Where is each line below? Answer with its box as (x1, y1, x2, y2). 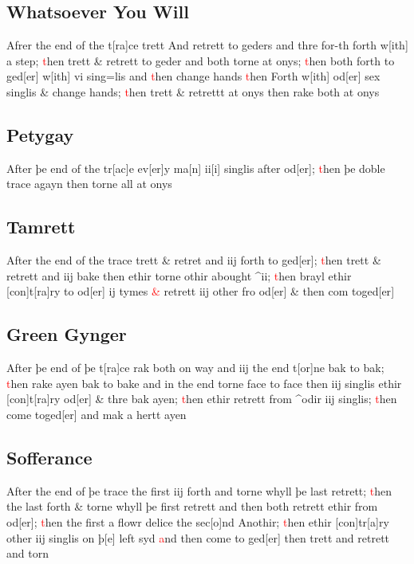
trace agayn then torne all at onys (6, 175, 172, 192)
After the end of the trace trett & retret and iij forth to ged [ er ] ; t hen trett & (6, 252, 381, 268)
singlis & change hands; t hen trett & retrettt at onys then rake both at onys (6, 83, 380, 100)
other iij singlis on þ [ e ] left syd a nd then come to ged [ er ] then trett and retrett (6, 529, 390, 546)
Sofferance (6, 445, 93, 469)
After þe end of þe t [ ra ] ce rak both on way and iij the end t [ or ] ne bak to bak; (6, 359, 384, 376)
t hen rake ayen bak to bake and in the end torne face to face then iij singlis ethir (6, 374, 402, 391)
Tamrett (6, 214, 76, 239)
